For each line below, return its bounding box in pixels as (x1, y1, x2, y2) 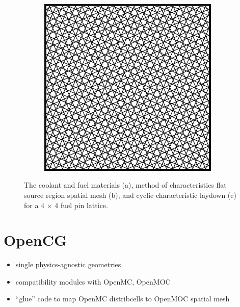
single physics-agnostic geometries (15, 259, 121, 270)
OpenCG (4, 229, 67, 250)
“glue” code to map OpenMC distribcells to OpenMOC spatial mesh (15, 293, 230, 304)
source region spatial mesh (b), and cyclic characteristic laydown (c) (24, 189, 236, 200)
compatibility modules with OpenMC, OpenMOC (15, 276, 171, 287)
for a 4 (24, 199, 45, 210)
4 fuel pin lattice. (55, 199, 108, 210)
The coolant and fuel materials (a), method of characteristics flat (24, 180, 227, 190)
